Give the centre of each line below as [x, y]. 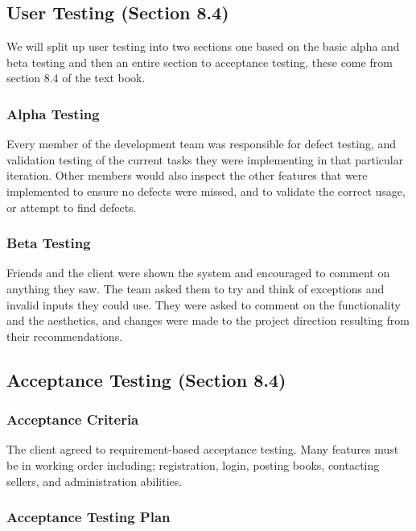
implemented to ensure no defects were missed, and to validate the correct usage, [206, 191]
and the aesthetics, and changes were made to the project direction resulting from [208, 320]
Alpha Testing [53, 113]
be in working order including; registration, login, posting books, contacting [193, 465]
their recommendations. [65, 336]
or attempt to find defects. [72, 207]
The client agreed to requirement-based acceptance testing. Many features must [203, 449]
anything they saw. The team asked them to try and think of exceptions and [196, 288]
